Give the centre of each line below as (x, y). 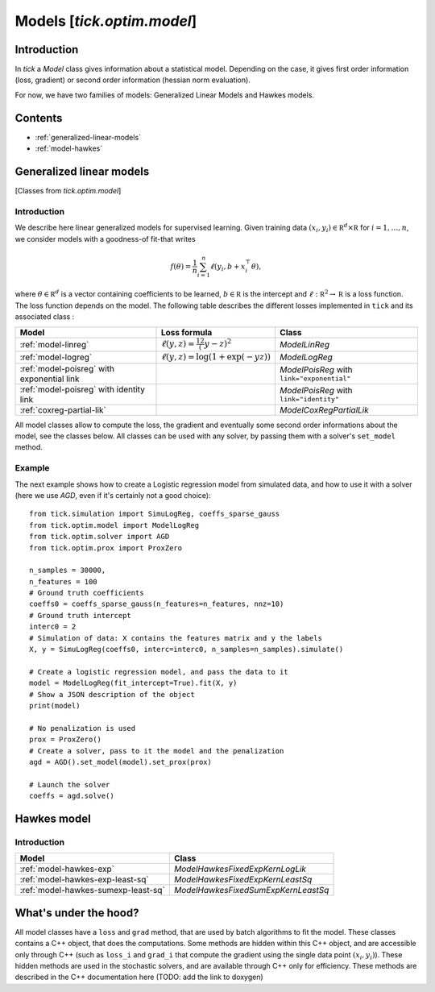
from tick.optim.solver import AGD (99, 537)
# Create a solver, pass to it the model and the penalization (157, 751)
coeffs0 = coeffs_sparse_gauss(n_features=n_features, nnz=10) (157, 604)
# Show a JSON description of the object (112, 694)
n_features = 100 (63, 581)
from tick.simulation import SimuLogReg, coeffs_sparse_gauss (155, 514)
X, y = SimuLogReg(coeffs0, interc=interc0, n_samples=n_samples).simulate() (186, 650)
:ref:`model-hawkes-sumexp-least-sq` (92, 890)
